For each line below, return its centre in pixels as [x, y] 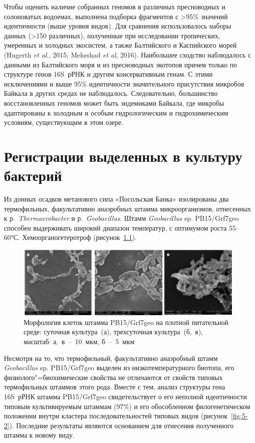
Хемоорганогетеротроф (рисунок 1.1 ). [80, 237]
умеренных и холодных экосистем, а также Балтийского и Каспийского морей [120, 45]
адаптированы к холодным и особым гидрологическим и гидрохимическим [116, 112]
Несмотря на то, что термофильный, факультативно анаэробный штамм [111, 358]
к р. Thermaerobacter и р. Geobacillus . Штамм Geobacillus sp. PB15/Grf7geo [121, 218]
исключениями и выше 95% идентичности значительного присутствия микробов [124, 83]
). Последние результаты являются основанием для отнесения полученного [121, 425]
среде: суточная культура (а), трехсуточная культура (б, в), [113, 332]
